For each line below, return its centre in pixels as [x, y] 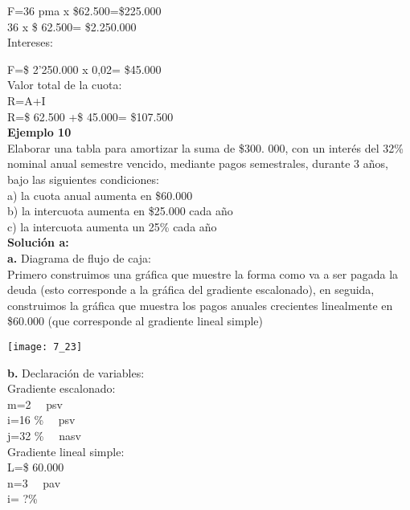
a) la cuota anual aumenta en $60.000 [100, 195]
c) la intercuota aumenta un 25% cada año [112, 226]
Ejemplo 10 [39, 132]
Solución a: [38, 242]
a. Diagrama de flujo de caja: [79, 257]
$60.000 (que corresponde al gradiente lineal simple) [135, 321]
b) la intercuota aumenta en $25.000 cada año [120, 211]
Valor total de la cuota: [65, 85]
